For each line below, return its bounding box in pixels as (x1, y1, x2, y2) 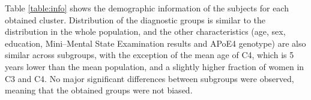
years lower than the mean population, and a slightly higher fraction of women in (5, 60, 304, 72)
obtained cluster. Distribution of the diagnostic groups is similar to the (5, 13, 266, 26)
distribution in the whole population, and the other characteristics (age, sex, (5, 25, 286, 38)
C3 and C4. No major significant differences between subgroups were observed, (5, 72, 294, 84)
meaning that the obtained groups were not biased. (5, 84, 193, 96)
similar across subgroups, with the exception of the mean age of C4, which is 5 (5, 49, 294, 61)
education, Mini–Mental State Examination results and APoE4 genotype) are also (5, 37, 306, 49)
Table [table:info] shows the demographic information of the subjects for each (5, 2, 289, 14)
